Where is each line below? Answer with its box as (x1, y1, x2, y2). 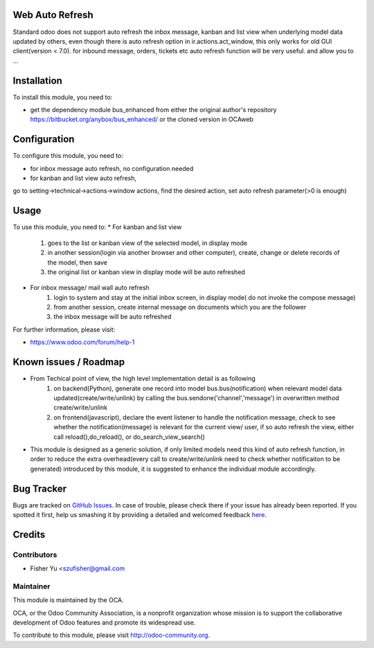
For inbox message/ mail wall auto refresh (30, 284, 150, 292)
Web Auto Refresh (12, 9, 93, 21)
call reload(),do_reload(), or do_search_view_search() (53, 433, 206, 441)
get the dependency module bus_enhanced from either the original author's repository (30, 105, 277, 114)
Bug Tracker (12, 483, 67, 494)
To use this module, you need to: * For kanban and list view (12, 223, 182, 231)
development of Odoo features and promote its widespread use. (12, 618, 196, 627)
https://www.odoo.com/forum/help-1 (30, 338, 135, 346)
